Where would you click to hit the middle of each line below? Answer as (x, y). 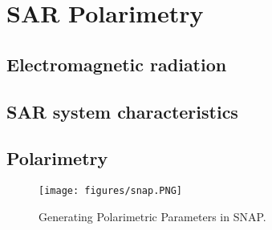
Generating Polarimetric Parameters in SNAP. (152, 216)
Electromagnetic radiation (117, 64)
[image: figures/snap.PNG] (110, 191)
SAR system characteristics (122, 111)
